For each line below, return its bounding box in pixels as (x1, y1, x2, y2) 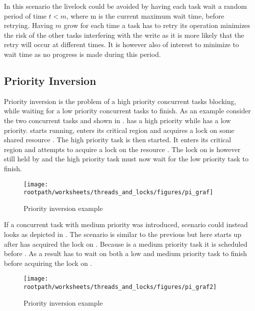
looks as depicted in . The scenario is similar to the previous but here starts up (4, 229, 242, 239)
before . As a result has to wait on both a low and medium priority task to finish (4, 248, 247, 259)
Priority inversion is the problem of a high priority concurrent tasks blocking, (4, 96, 236, 106)
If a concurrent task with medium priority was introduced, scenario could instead (4, 219, 248, 230)
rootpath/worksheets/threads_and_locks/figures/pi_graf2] (24, 284, 217, 291)
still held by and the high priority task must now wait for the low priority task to (4, 154, 249, 164)
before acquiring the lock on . (4, 258, 92, 268)
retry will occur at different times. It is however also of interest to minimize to (4, 39, 239, 50)
